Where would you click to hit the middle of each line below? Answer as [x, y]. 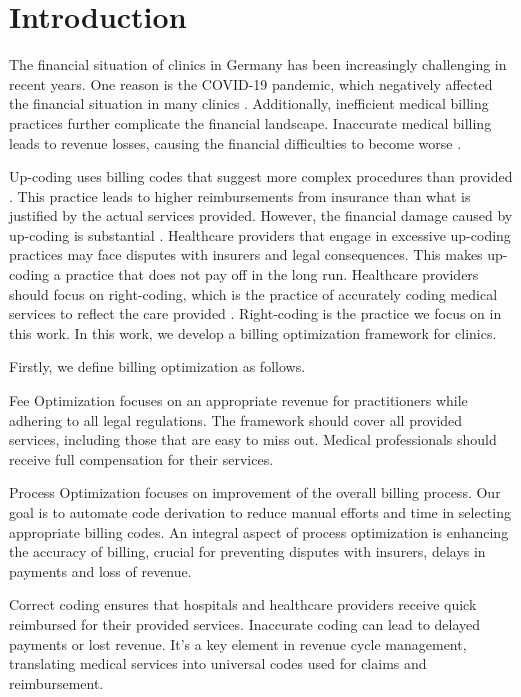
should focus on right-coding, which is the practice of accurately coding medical [253, 293]
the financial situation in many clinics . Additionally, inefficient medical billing [249, 103]
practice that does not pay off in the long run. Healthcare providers [272, 274]
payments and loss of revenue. [100, 570]
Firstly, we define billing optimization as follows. [157, 366]
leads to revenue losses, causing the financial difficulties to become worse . [235, 142]
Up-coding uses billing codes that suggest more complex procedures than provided [261, 176]
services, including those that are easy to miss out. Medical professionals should [253, 439]
